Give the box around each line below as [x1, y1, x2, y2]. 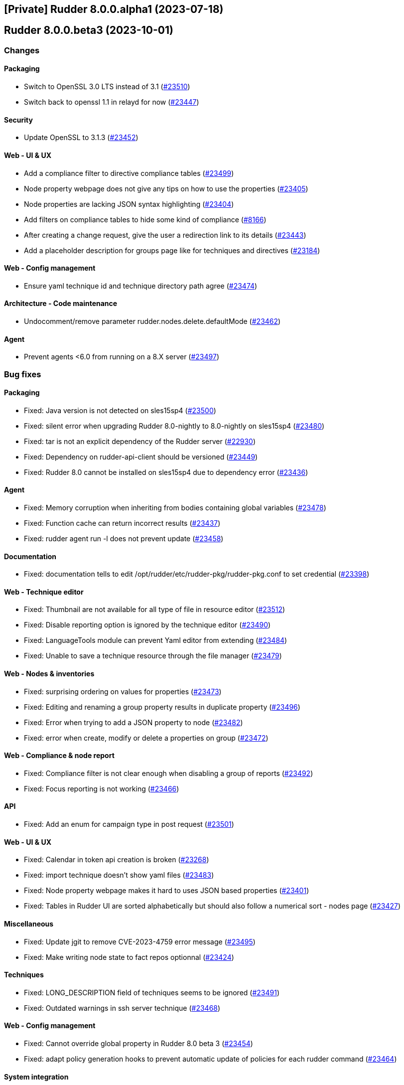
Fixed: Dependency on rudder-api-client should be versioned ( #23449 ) [24, 452, 258, 461]
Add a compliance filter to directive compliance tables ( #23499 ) [24, 168, 234, 177]
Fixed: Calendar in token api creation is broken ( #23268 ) [24, 855, 209, 864]
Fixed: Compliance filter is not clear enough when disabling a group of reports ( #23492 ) [24, 769, 313, 777]
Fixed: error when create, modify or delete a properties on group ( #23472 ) [24, 733, 269, 742]
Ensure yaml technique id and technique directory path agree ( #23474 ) [24, 281, 258, 290]
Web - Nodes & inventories [4, 669, 95, 678]
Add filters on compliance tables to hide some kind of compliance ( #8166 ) [24, 215, 267, 224]
